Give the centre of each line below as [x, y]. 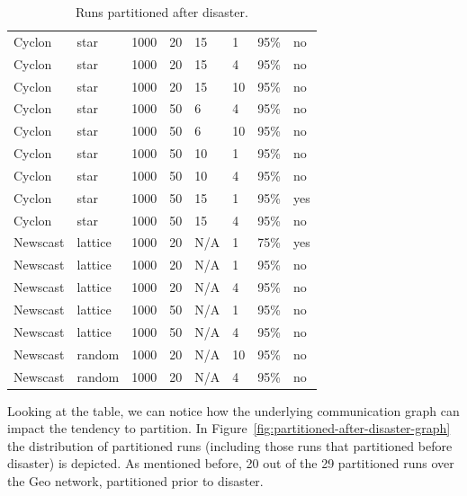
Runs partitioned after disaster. [162, 12]
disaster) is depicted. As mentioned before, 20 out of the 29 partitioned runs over [231, 463]
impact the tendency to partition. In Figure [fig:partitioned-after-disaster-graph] [229, 428]
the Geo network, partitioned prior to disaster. [135, 480]
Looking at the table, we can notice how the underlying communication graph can [233, 410]
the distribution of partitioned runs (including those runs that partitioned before [230, 445]
